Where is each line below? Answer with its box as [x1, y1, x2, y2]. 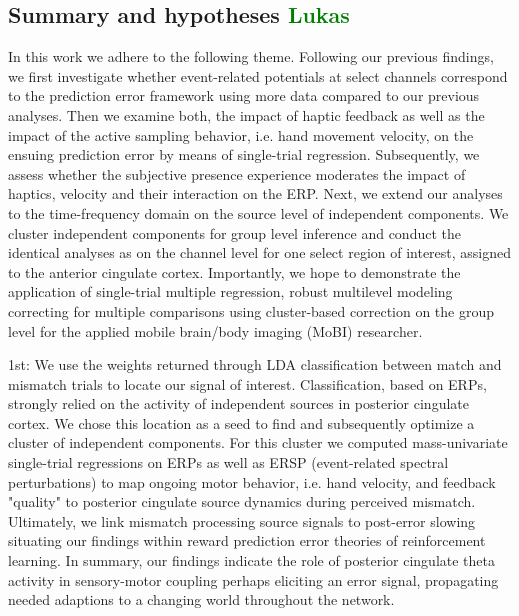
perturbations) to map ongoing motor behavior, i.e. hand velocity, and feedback [8, 471, 496, 492]
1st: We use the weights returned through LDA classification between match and [8, 354, 502, 375]
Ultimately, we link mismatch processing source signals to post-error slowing [8, 510, 476, 531]
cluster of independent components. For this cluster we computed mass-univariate [8, 432, 508, 453]
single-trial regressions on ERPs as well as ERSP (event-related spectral [8, 452, 449, 473]
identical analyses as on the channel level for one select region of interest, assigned [8, 242, 512, 263]
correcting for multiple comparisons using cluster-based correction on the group [8, 300, 495, 321]
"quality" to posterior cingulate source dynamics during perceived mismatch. [8, 491, 476, 512]
